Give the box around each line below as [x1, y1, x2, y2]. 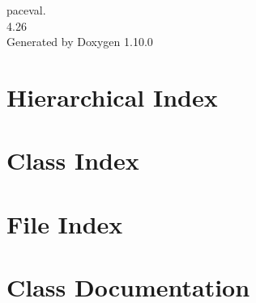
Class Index [6, 144, 139, 177]
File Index [6, 207, 123, 240]
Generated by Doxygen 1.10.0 [6, 33, 153, 50]
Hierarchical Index [6, 80, 218, 113]
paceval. [6, 2, 46, 18]
